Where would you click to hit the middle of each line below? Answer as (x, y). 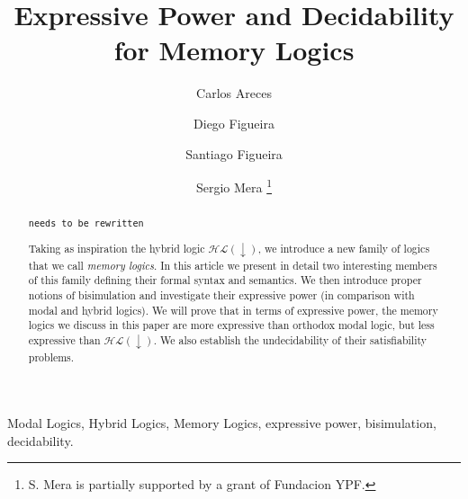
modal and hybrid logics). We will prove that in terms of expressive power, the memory (233, 310)
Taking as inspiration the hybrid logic (117, 249)
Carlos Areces (234, 93)
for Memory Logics (234, 50)
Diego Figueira (234, 123)
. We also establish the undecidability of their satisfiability (290, 339)
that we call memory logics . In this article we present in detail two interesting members (233, 265)
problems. (51, 356)
